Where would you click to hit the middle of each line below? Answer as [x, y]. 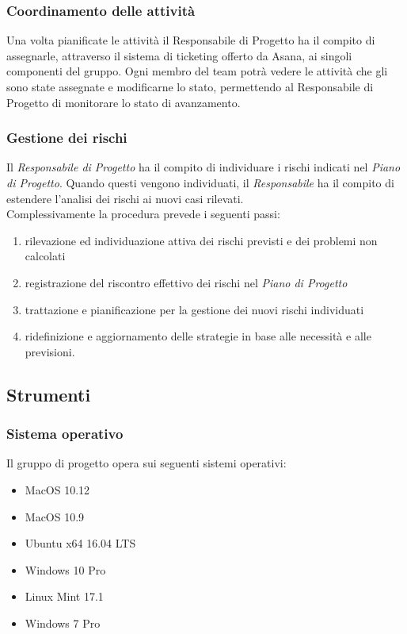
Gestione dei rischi [67, 138]
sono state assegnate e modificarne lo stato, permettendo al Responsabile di [190, 86]
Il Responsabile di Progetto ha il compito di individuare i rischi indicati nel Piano [203, 167]
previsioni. [50, 351]
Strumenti [49, 394]
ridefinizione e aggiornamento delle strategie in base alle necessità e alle [198, 336]
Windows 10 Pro [65, 569]
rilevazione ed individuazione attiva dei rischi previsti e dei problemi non [201, 240]
